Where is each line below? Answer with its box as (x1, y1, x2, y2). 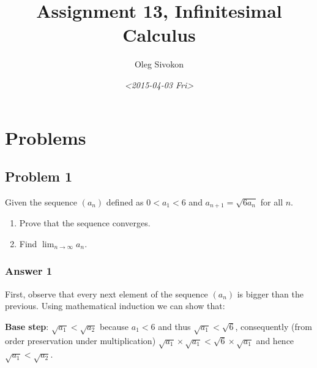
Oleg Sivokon (134, 58, 184, 71)
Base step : (5, 320, 49, 332)
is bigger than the (237, 287, 304, 300)
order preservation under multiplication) (5, 334, 156, 347)
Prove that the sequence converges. (19, 217, 151, 229)
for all (260, 195, 283, 208)
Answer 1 (5, 263, 53, 278)
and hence (256, 334, 294, 347)
